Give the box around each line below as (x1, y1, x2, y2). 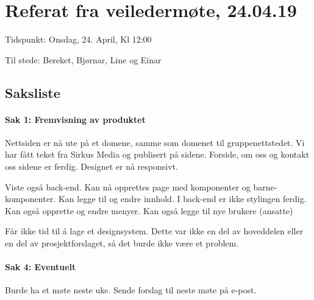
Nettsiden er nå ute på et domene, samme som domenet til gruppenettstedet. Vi (5, 136, 305, 148)
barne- (253, 180, 277, 193)
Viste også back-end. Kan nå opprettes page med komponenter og (5, 180, 251, 193)
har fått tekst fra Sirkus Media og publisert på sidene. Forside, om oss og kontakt (5, 148, 310, 161)
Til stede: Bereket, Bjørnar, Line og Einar (5, 53, 162, 66)
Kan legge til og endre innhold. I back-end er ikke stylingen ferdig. (58, 192, 307, 205)
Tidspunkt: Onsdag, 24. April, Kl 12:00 (5, 33, 152, 46)
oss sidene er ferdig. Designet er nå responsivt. (5, 160, 178, 173)
